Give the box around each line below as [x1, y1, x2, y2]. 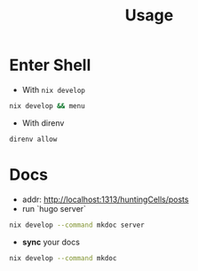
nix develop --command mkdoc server [9, 221, 145, 229]
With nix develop [21, 84, 86, 95]
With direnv [21, 117, 65, 128]
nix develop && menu [9, 101, 86, 111]
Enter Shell [9, 55, 91, 75]
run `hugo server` [21, 203, 87, 213]
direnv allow [9, 135, 58, 143]
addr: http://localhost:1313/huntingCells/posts [21, 194, 189, 205]
